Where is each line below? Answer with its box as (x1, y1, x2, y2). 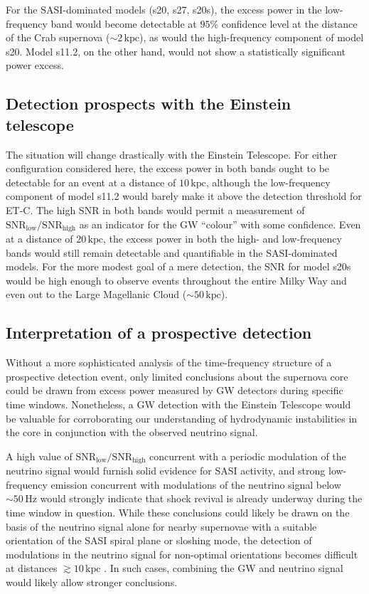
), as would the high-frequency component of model (139, 30, 364, 45)
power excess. (6, 58, 64, 73)
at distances (6, 561, 58, 576)
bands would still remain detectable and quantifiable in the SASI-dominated (6, 245, 338, 260)
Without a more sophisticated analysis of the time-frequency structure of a (6, 355, 332, 370)
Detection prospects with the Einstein (6, 92, 292, 115)
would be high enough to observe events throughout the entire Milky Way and (6, 272, 347, 287)
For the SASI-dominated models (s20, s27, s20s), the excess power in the (6, 2, 322, 16)
